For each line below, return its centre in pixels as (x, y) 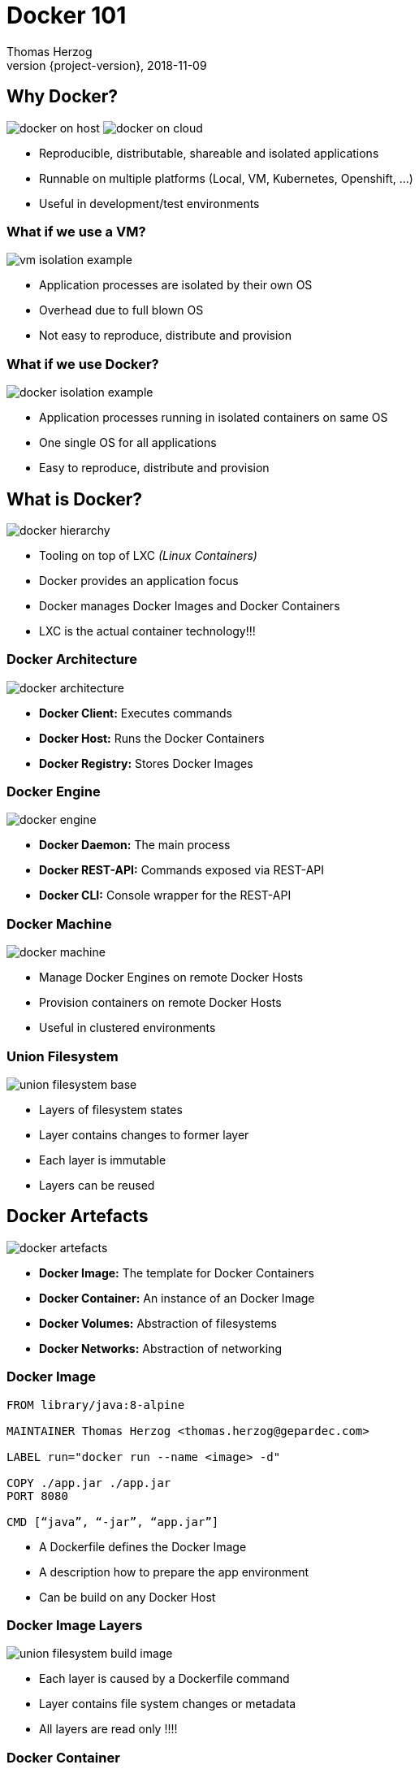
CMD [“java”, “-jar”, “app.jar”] (113, 1522)
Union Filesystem (63, 1056)
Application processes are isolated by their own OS (176, 285)
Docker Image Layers (75, 1625)
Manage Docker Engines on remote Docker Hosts (171, 978)
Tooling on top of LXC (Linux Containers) (148, 555)
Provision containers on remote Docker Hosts (160, 1003)
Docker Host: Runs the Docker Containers (152, 738)
